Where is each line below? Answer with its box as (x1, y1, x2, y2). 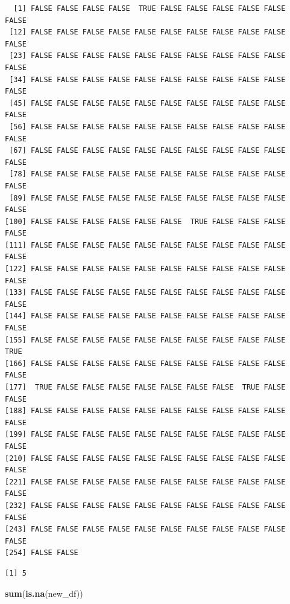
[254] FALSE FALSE (5, 548, 78, 557)
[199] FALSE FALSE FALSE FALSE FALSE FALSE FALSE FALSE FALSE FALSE (5, 430, 286, 439)
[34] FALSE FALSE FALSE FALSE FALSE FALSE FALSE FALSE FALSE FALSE (9, 75, 286, 84)
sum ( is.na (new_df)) (5, 586, 83, 599)
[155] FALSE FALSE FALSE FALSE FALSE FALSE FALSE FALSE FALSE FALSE (5, 335, 286, 344)
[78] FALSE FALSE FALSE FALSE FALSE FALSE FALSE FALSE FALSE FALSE (9, 170, 286, 179)
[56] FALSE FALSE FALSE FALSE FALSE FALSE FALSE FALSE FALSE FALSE (9, 122, 286, 131)
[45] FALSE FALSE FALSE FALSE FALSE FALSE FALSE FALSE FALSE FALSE (9, 98, 286, 108)
